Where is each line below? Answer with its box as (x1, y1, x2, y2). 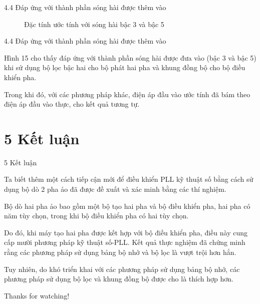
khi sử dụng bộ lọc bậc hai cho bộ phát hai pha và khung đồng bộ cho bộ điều (4, 62, 245, 73)
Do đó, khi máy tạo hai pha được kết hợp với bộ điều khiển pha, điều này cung (4, 227, 247, 237)
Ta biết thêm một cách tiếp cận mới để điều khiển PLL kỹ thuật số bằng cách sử (4, 174, 253, 184)
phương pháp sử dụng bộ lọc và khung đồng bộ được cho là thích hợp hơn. (4, 273, 233, 284)
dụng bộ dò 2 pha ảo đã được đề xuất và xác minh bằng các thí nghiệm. (4, 184, 226, 194)
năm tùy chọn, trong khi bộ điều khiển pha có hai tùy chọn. (4, 210, 189, 221)
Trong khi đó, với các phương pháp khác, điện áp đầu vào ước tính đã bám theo (4, 89, 250, 99)
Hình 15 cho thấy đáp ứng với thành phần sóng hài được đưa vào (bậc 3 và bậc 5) (4, 52, 256, 63)
